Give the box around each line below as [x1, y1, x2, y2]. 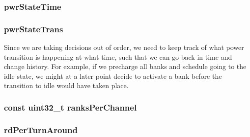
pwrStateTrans [4, 23, 63, 35]
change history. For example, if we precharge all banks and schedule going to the [4, 61, 247, 71]
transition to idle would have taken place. [4, 80, 129, 91]
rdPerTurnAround [4, 123, 78, 136]
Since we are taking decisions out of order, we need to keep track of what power [4, 42, 244, 52]
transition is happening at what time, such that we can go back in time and [4, 51, 232, 62]
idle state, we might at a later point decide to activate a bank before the [4, 70, 222, 81]
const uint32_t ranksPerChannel [4, 101, 137, 113]
